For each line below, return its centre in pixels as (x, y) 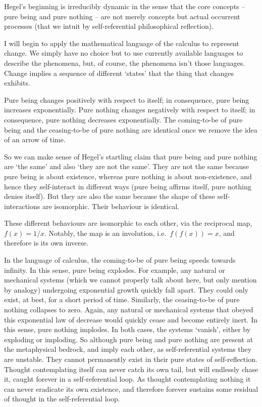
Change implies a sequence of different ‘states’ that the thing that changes (119, 73)
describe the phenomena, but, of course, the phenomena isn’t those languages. (125, 63)
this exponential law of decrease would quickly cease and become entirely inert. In (131, 319)
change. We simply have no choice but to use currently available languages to (124, 53)
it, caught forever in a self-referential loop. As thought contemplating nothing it (127, 379)
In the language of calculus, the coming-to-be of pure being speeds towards (120, 260)
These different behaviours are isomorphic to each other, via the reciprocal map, (128, 223)
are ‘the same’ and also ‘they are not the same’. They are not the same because (126, 166)
